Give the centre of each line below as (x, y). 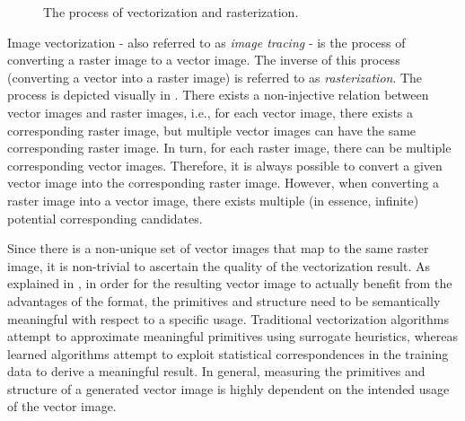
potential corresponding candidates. (105, 218)
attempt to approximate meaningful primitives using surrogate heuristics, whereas (232, 336)
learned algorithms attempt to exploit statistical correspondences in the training (228, 353)
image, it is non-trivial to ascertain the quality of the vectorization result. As (219, 265)
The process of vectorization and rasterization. (171, 12)
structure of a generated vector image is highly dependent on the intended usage (228, 388)
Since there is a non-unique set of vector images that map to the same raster (218, 248)
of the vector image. (62, 406)
